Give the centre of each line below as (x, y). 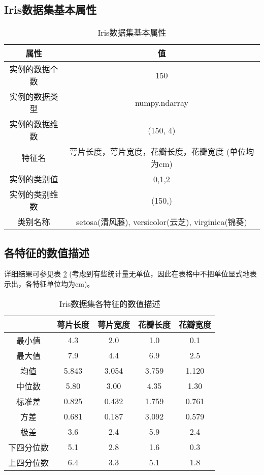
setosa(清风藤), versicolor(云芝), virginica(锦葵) (161, 222)
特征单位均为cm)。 (63, 284)
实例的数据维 (34, 124)
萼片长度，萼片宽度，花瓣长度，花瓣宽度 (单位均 (162, 152)
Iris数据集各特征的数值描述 (110, 303)
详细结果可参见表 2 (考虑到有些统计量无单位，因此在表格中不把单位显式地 (127, 274)
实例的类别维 (34, 194)
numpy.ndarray (161, 102)
